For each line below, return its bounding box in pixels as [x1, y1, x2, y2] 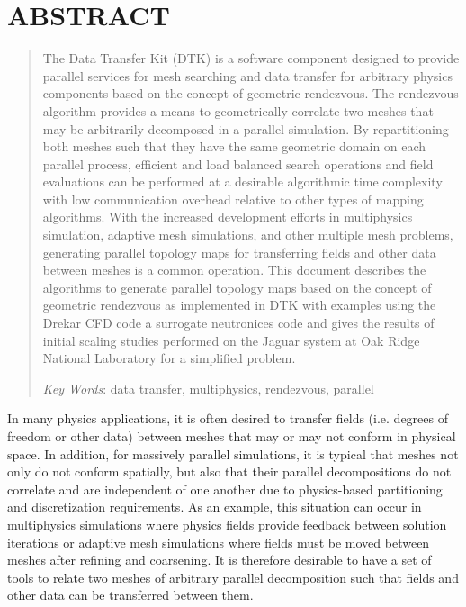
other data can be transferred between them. [7, 585, 254, 604]
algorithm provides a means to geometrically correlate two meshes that [42, 101, 434, 120]
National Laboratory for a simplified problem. [42, 349, 296, 367]
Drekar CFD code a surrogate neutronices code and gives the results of [42, 313, 435, 332]
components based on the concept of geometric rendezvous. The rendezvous [42, 84, 459, 103]
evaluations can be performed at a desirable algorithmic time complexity [42, 172, 443, 191]
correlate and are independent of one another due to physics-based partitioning [7, 479, 443, 498]
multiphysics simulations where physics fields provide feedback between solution [7, 514, 447, 533]
